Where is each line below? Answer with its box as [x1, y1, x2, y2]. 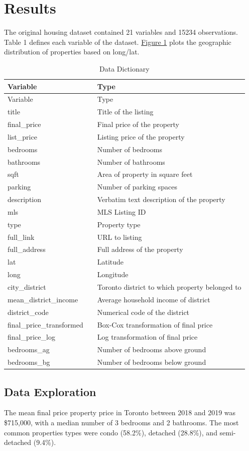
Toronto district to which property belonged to [97, 282, 241, 292]
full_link [8, 231, 35, 242]
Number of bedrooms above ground [97, 344, 206, 355]
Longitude [97, 269, 129, 280]
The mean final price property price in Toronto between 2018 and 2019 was [4, 407, 236, 418]
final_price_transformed [8, 319, 83, 330]
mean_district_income [8, 294, 78, 304]
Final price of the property [97, 119, 180, 130]
